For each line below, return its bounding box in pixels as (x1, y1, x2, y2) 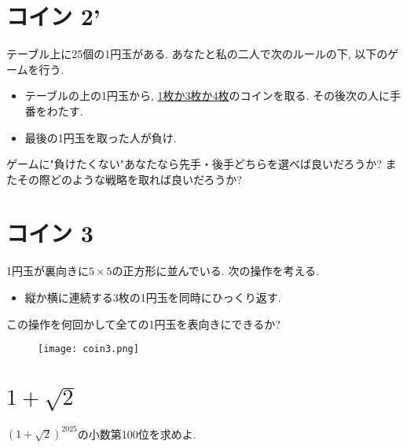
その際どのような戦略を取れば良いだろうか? (16, 171, 242, 187)
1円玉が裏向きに (6, 263, 89, 279)
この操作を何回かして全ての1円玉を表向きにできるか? (6, 315, 280, 332)
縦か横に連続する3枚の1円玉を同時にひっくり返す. (24, 289, 281, 305)
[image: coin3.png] (38, 343, 139, 355)
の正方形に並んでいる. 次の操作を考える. (112, 263, 319, 279)
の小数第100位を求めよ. (77, 425, 196, 442)
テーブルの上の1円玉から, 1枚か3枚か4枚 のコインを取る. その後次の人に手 (24, 87, 401, 104)
